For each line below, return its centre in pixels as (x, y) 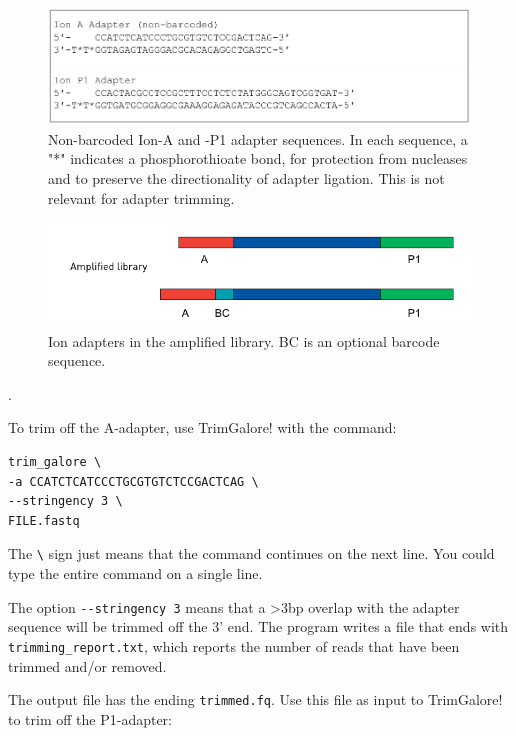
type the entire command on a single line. (135, 573)
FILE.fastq (44, 520)
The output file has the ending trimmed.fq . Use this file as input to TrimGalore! (255, 699)
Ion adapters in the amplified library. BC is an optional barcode (244, 340)
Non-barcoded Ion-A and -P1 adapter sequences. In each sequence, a (258, 138)
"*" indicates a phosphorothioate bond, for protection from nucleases (258, 158)
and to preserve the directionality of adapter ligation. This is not (246, 177)
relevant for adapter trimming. (141, 197)
